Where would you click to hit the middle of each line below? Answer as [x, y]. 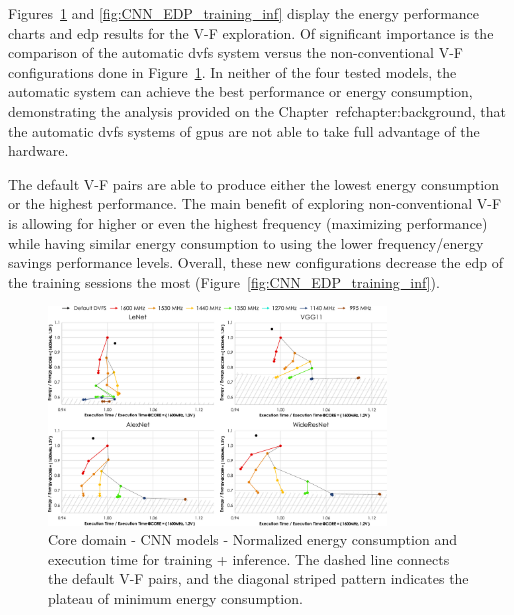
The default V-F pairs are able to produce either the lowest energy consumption [253, 183]
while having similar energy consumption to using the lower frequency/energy [246, 242]
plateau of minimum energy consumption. [175, 597]
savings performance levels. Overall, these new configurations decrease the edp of [255, 262]
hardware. [38, 150]
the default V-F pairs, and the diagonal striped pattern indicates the [258, 578]
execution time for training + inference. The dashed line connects [249, 558]
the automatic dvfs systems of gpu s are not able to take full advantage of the [244, 130]
